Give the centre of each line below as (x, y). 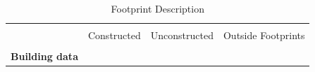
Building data (44, 56)
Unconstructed (182, 35)
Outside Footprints (264, 35)
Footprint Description (157, 8)
